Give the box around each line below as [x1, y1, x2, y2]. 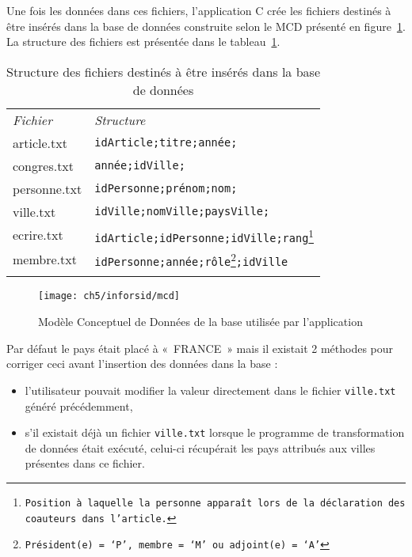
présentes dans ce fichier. [25, 455, 145, 472]
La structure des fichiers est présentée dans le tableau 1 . [6, 33, 280, 50]
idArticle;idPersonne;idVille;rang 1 [94, 225, 315, 245]
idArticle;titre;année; [94, 136, 238, 150]
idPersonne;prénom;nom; [94, 182, 238, 195]
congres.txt [13, 156, 74, 175]
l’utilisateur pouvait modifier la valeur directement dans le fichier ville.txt [25, 381, 396, 398]
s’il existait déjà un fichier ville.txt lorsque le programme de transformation [25, 424, 405, 441]
